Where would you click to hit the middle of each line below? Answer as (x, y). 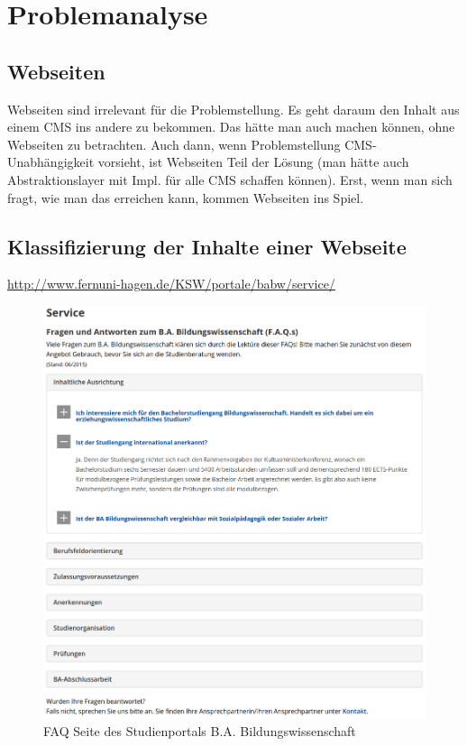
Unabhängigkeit (51, 162)
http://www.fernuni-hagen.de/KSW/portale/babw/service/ (171, 284)
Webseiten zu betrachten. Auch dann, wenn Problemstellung (174, 144)
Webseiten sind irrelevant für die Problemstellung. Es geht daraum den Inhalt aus (233, 109)
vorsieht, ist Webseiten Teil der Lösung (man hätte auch (253, 162)
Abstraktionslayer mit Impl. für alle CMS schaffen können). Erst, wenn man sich (230, 179)
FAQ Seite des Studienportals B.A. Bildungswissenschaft (200, 730)
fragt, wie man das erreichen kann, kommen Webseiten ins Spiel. (186, 197)
